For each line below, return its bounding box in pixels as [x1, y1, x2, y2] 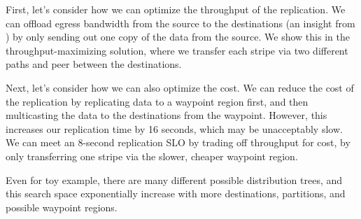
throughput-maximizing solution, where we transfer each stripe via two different [6, 43, 348, 57]
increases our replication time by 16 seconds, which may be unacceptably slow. [6, 121, 343, 136]
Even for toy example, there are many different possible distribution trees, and [6, 172, 343, 187]
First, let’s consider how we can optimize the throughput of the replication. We [6, 2, 346, 16]
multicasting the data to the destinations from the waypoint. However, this [6, 108, 327, 122]
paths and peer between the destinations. [6, 57, 182, 71]
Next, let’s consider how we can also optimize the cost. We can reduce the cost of [6, 80, 354, 94]
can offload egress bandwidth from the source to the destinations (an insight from [6, 15, 355, 30]
